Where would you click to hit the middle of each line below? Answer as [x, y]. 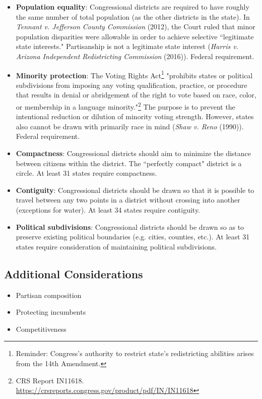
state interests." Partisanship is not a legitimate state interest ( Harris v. [127, 46]
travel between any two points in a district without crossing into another [128, 200]
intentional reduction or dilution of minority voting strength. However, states [135, 116]
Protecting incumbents [51, 312]
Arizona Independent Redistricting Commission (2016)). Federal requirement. [135, 56]
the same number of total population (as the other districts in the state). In [133, 16]
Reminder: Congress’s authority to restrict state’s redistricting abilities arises [135, 353]
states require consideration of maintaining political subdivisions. [116, 246]
